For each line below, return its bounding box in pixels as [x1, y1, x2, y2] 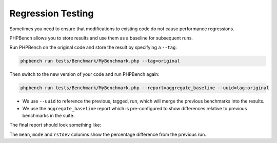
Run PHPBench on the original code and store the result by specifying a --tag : [9, 44, 177, 51]
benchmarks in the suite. [22, 113, 75, 119]
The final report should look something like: [9, 122, 102, 128]
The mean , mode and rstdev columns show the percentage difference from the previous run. [9, 131, 206, 137]
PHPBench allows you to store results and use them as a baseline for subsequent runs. [9, 35, 193, 41]
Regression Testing [9, 8, 94, 19]
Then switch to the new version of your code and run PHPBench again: [9, 71, 160, 77]
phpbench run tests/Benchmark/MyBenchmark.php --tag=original [20, 58, 180, 64]
